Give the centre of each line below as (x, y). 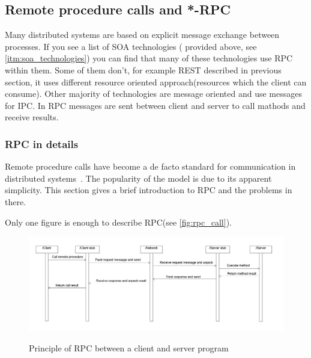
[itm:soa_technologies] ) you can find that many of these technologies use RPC (149, 58)
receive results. (32, 117)
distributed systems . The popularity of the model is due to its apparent (138, 178)
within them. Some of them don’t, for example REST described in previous (143, 69)
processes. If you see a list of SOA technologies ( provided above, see (131, 46)
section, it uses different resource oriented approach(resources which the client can (156, 82)
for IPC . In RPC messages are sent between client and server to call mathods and (155, 105)
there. (16, 201)
